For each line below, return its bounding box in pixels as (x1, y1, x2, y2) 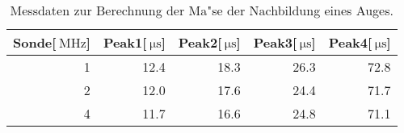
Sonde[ (13, 33, 57, 52)
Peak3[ (253, 33, 297, 52)
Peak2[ (178, 33, 222, 52)
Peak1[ (103, 33, 147, 52)
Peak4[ (328, 33, 372, 52)
